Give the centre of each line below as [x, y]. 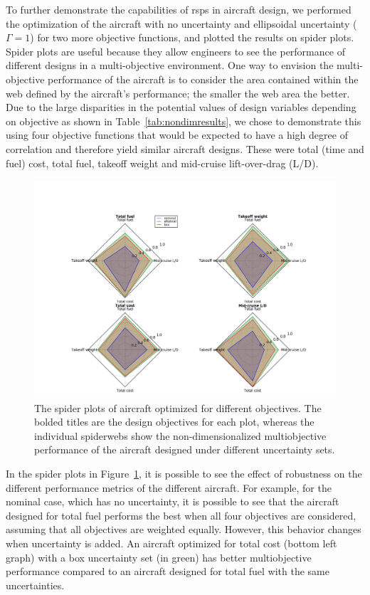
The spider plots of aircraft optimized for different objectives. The [178, 407]
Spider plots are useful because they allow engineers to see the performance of [175, 51]
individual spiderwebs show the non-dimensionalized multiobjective [180, 435]
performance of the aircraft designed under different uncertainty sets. [185, 449]
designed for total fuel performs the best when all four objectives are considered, [181, 515]
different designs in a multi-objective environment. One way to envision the [170, 65]
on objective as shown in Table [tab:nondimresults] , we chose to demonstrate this [184, 121]
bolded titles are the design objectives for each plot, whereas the [174, 422]
